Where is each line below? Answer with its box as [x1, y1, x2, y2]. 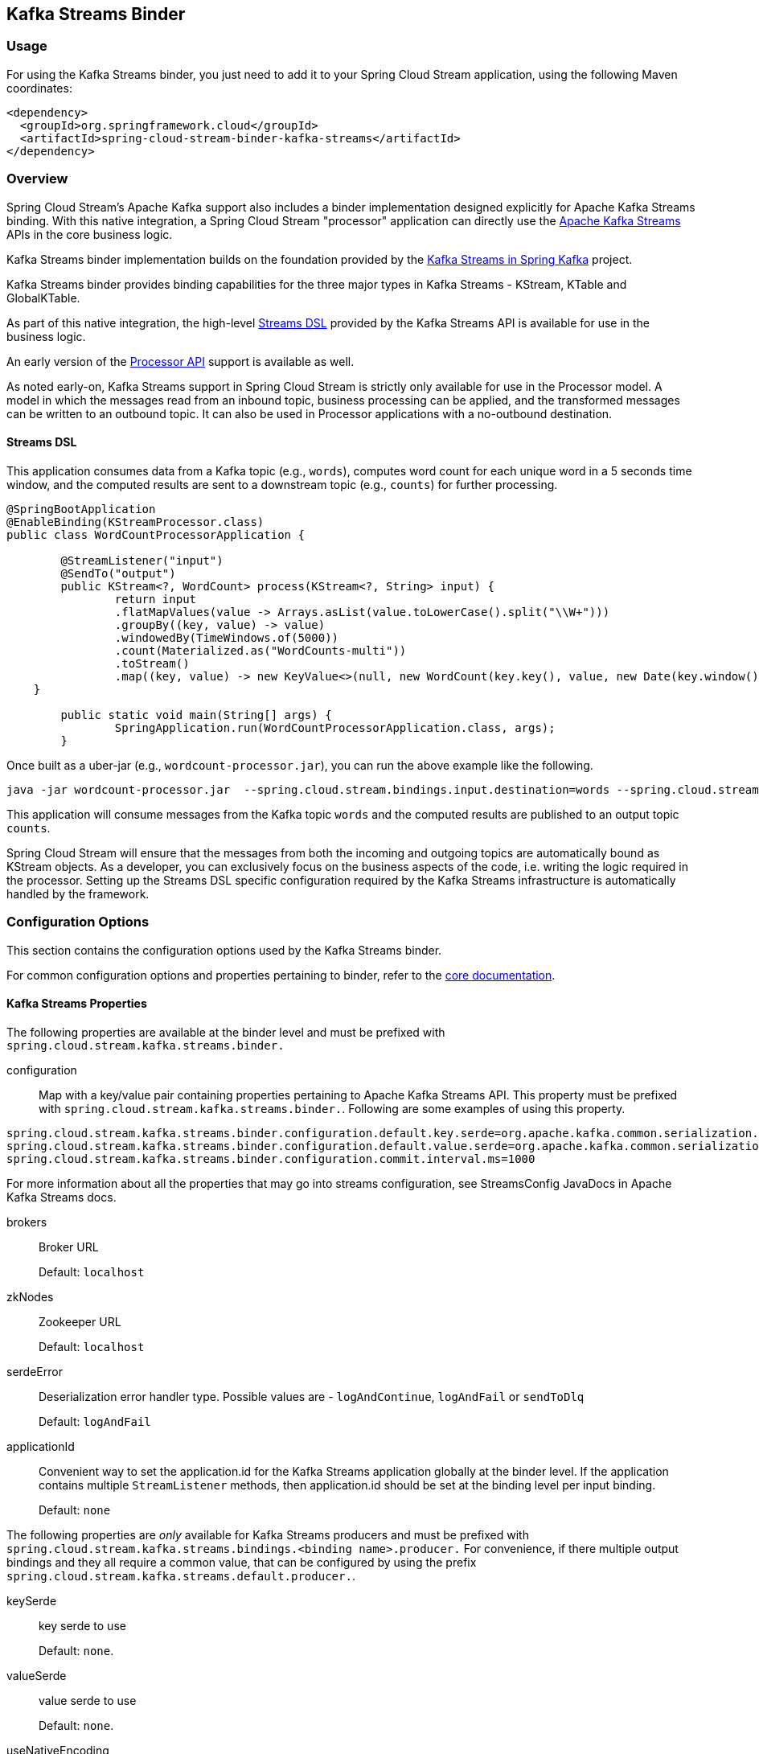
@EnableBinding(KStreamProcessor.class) [6, 515, 265, 528]
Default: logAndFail [39, 1414, 151, 1428]
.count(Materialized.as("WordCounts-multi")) [114, 643, 407, 657]
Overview [6, 170, 68, 187]
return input [114, 592, 197, 606]
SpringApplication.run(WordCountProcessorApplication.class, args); [114, 721, 556, 734]
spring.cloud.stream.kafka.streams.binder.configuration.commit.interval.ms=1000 [6, 1152, 535, 1165]
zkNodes [6, 1289, 54, 1304]
